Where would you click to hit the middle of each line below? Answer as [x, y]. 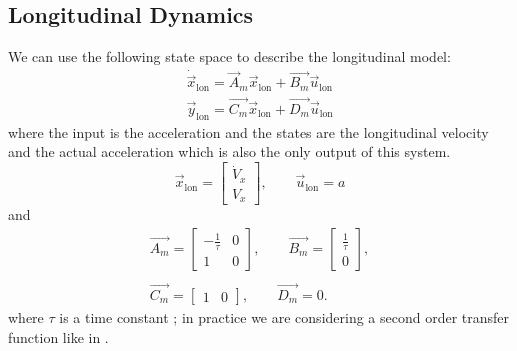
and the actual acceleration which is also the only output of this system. [229, 151]
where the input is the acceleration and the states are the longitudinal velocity [248, 131]
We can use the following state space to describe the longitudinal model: [229, 56]
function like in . [58, 336]
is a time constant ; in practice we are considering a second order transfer [284, 317]
